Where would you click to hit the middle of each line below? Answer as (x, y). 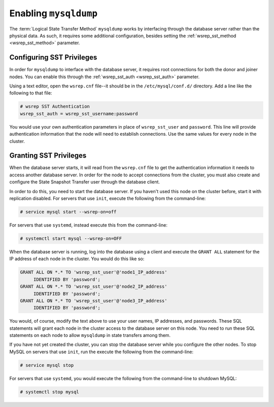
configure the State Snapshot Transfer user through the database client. (84, 182)
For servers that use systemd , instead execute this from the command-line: (88, 225)
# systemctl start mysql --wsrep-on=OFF (71, 238)
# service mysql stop (47, 365)
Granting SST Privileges (48, 156)
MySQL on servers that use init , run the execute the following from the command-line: (101, 352)
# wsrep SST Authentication (55, 106)
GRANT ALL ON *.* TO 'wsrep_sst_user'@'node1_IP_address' (94, 272)
